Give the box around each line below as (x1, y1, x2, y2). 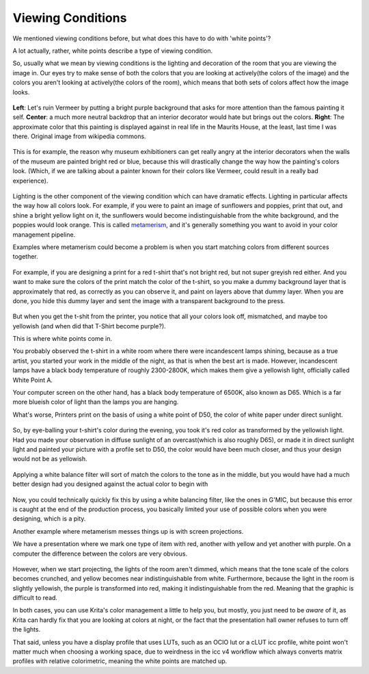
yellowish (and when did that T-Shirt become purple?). (12, 322, 167, 330)
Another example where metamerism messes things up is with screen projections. (12, 527, 244, 535)
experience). (12, 177, 49, 185)
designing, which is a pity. (12, 515, 86, 523)
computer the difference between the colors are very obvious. (12, 549, 188, 558)
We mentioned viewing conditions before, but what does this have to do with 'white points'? (12, 34, 271, 42)
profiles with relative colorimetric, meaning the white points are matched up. (12, 657, 228, 665)
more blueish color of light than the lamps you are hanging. (12, 398, 179, 406)
